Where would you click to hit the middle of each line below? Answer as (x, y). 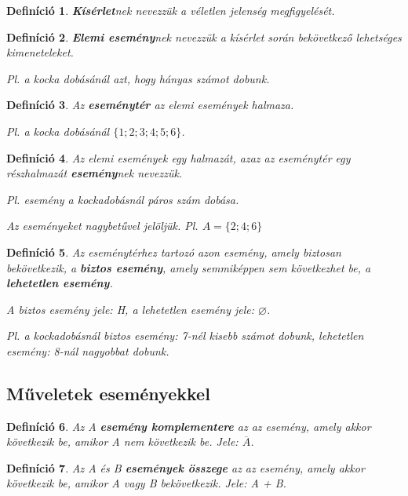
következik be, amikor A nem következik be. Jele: (122, 441)
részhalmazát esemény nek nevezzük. (95, 173)
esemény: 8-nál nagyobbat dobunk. (88, 350)
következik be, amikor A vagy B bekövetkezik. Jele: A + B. (146, 483)
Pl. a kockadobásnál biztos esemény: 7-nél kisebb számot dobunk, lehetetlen (185, 336)
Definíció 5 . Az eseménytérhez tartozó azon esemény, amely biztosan (174, 252)
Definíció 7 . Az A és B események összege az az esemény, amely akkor (186, 467)
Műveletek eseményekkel (108, 393)
